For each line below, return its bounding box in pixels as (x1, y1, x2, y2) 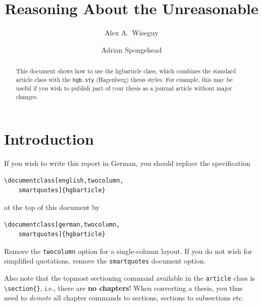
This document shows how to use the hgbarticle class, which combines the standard (16, 67, 236, 75)
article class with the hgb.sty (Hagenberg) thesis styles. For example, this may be (16, 75, 233, 83)
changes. (16, 92, 38, 101)
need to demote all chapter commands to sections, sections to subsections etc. (4, 292, 244, 303)
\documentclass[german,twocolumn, (4, 221, 120, 228)
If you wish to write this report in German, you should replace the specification (4, 158, 250, 168)
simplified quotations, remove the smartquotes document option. (4, 255, 206, 266)
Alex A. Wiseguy (104, 27, 159, 38)
